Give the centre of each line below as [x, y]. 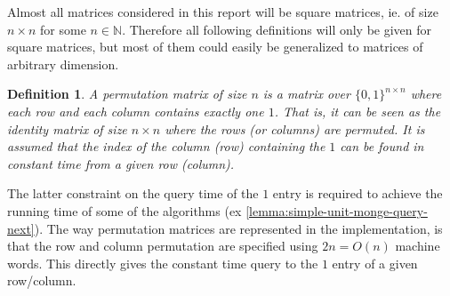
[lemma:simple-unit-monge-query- [337, 210]
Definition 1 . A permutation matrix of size [127, 94]
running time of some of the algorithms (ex [125, 210]
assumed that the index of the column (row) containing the [166, 146]
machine [418, 246]
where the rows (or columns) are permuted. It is [295, 128]
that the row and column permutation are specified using [163, 246]
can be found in [382, 146]
